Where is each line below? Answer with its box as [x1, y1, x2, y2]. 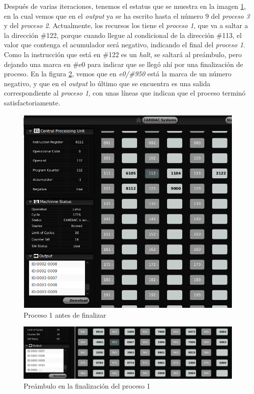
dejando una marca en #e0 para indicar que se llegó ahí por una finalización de [4, 59, 243, 69]
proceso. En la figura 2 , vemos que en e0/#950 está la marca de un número [4, 68, 231, 79]
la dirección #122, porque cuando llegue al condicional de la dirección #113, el [4, 30, 242, 40]
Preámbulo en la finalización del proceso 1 [24, 380, 150, 391]
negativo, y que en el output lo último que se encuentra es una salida [4, 78, 210, 88]
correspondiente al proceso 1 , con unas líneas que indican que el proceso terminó [4, 88, 246, 98]
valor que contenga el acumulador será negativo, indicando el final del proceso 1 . [4, 39, 245, 50]
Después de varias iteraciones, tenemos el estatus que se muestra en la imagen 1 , [4, 1, 246, 11]
